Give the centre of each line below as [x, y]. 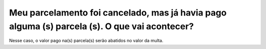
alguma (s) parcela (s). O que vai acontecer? [101, 26]
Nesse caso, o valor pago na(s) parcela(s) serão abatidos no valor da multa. [86, 41]
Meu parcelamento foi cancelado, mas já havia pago [118, 13]
